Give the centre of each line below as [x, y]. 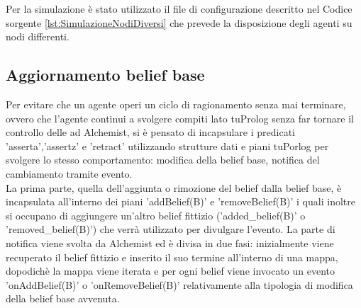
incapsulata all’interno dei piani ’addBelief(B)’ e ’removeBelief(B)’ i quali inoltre [180, 201]
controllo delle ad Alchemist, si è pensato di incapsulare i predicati [150, 132]
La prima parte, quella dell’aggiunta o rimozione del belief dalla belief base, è [174, 187]
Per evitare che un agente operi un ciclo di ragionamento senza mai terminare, [176, 104]
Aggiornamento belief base [105, 75]
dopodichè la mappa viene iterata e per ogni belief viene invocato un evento [171, 271]
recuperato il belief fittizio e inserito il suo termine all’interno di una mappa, [172, 257]
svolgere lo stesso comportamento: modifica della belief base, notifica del [163, 160]
